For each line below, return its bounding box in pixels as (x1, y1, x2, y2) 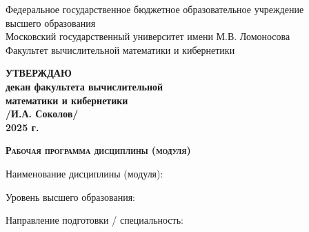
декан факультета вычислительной (6, 79, 163, 93)
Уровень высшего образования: (6, 189, 135, 204)
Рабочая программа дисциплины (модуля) (6, 143, 191, 157)
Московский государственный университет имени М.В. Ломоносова (6, 29, 290, 43)
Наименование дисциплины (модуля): (6, 166, 163, 180)
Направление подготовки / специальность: (6, 213, 183, 227)
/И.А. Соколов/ (6, 106, 79, 121)
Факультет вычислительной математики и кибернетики (6, 42, 235, 57)
